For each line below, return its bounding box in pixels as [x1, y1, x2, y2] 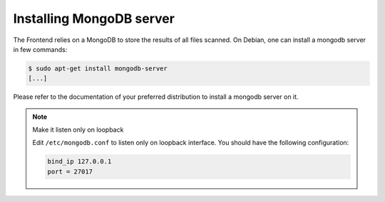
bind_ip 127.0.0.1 [47, 157, 112, 166]
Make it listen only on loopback [32, 125, 124, 134]
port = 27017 [47, 167, 93, 176]
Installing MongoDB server [13, 11, 175, 26]
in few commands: [13, 45, 68, 53]
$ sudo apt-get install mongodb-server [28, 64, 168, 73]
